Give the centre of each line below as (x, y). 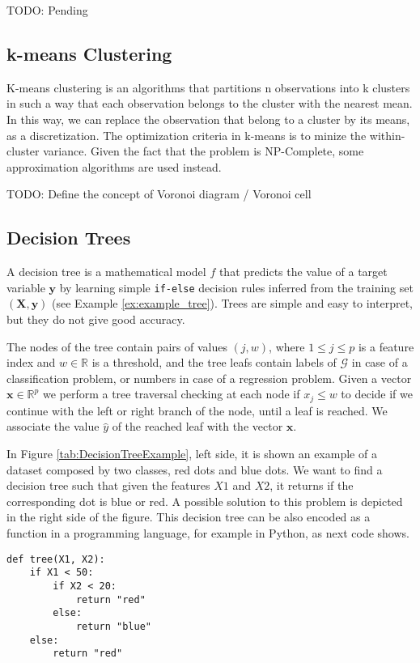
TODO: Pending (47, 10)
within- (387, 135)
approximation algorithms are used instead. (114, 166)
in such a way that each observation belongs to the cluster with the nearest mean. (210, 103)
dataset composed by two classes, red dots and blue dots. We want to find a (195, 469)
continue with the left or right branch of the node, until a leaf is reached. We (197, 410)
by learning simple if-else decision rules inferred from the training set (236, 287)
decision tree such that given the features (108, 485)
